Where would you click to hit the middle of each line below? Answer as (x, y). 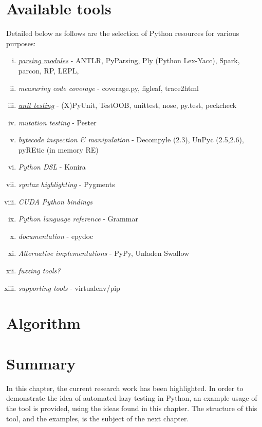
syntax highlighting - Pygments (67, 184)
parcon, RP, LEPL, (49, 70)
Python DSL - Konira (52, 167)
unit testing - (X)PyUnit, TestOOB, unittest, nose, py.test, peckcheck (127, 105)
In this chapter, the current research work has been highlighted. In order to (125, 388)
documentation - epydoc (56, 236)
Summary (41, 363)
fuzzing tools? (39, 271)
